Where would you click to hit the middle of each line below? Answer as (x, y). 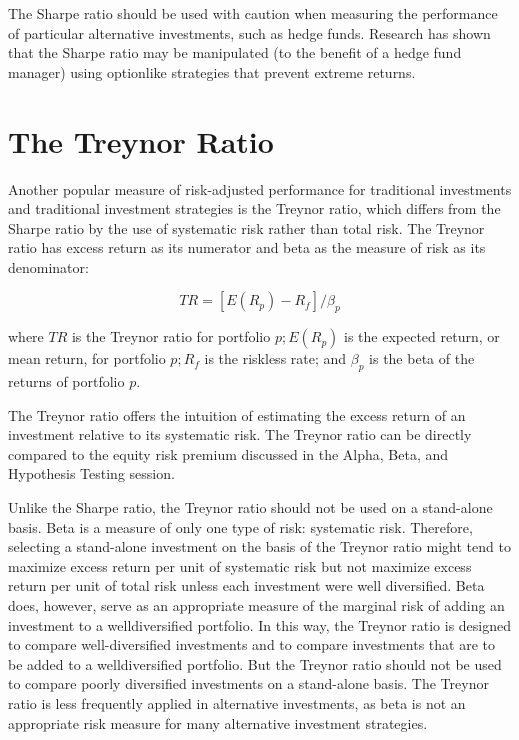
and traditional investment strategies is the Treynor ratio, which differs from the (254, 208)
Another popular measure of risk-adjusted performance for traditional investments (260, 188)
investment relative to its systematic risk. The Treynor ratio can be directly (240, 434)
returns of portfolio (66, 381)
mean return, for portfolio (87, 358)
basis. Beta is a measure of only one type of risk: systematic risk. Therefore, (240, 526)
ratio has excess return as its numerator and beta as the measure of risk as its (247, 247)
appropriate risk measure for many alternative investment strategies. (218, 722)
